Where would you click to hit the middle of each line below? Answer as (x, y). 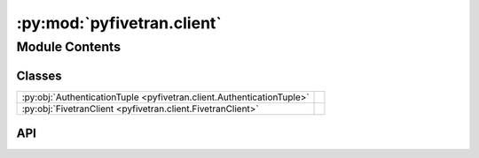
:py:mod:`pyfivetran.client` (119, 23)
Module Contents (69, 47)
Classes (39, 75)
